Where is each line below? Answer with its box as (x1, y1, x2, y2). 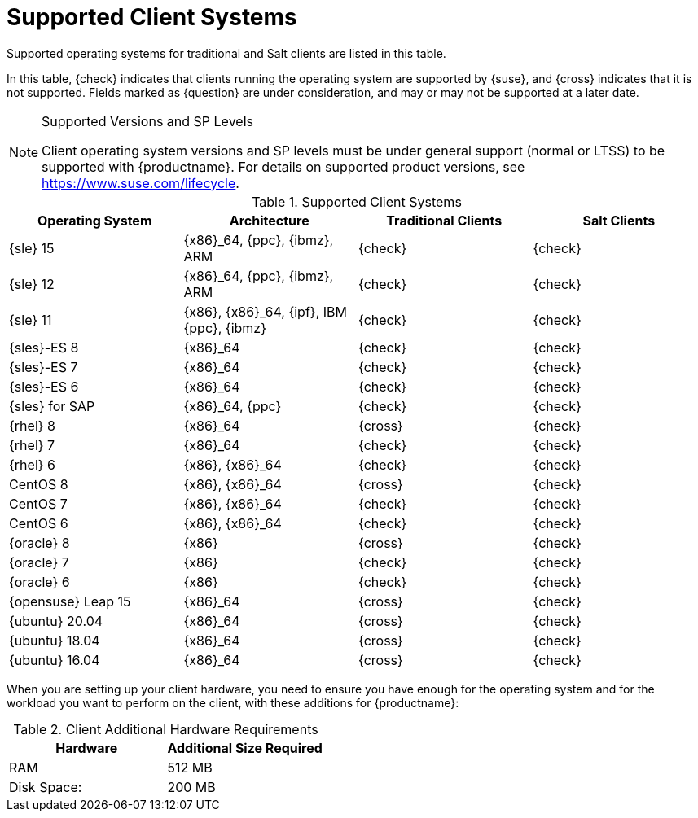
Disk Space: (9, 778, 82, 795)
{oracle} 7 (9, 553, 69, 571)
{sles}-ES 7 (9, 358, 78, 375)
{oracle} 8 (9, 534, 70, 551)
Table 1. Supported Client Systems (252, 193, 462, 210)
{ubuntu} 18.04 (9, 632, 100, 649)
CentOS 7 (9, 495, 68, 512)
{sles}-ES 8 (9, 339, 79, 356)
